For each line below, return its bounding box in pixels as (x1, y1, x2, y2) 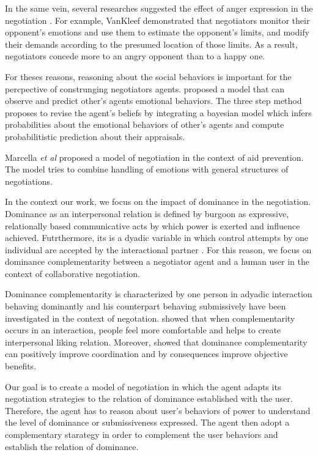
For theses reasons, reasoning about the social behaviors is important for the (5, 70, 292, 83)
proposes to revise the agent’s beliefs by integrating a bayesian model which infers (5, 106, 312, 119)
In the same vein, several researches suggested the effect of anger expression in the (5, 2, 313, 14)
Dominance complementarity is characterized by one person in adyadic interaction (5, 287, 312, 300)
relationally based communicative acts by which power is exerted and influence (5, 219, 300, 232)
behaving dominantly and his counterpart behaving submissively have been (5, 300, 286, 313)
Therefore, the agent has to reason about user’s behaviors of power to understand (5, 404, 311, 416)
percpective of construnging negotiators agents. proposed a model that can (5, 82, 285, 95)
